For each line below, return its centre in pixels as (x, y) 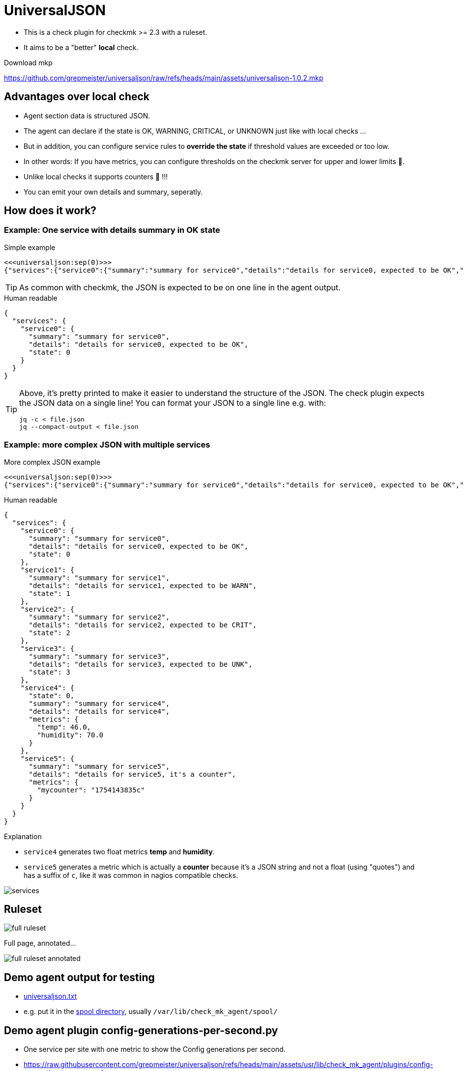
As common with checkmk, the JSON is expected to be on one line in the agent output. (180, 287)
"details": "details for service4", (99, 711)
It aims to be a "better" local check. (81, 47)
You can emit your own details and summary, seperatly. (113, 192)
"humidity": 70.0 (70, 735)
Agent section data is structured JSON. (87, 115)
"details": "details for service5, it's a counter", (132, 774)
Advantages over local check (77, 97)
